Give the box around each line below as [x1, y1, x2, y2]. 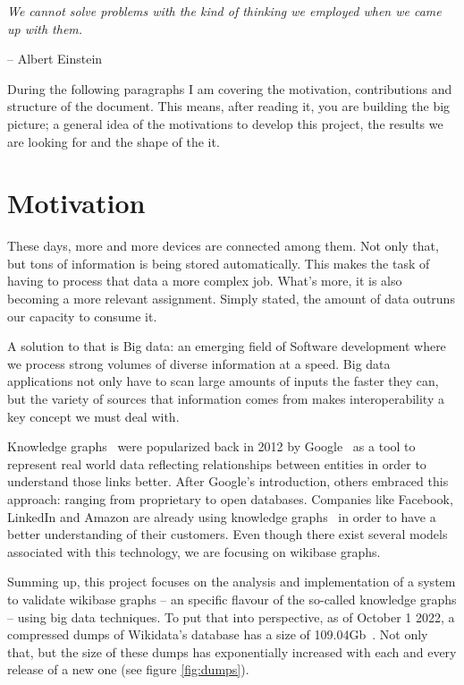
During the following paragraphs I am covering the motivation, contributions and [7, 79, 452, 98]
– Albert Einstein [7, 49, 103, 68]
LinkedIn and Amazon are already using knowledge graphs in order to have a [7, 507, 436, 526]
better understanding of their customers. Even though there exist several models [7, 525, 448, 544]
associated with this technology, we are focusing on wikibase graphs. [7, 542, 381, 561]
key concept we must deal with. [7, 407, 180, 425]
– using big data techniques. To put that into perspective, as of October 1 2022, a [7, 607, 455, 626]
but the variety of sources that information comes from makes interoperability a [7, 390, 444, 408]
